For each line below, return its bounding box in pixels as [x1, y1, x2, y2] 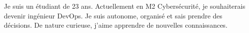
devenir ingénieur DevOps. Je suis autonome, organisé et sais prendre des [4, 10, 223, 20]
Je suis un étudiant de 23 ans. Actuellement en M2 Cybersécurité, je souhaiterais [4, 1, 246, 11]
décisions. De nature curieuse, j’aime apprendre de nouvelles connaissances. [4, 20, 228, 30]
